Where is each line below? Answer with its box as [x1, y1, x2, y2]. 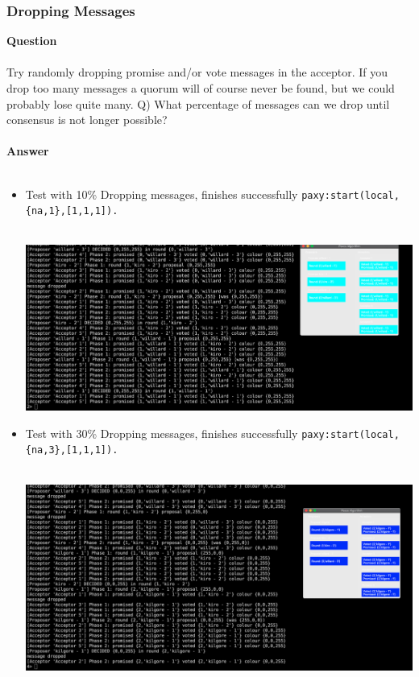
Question [6, 32, 57, 49]
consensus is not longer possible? [6, 111, 168, 128]
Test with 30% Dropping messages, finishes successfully [25, 424, 298, 441]
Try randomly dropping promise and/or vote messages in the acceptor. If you [6, 64, 388, 80]
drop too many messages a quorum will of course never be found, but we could [6, 80, 395, 96]
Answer [6, 142, 49, 159]
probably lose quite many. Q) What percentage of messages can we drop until [6, 95, 390, 112]
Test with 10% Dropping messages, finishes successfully [25, 185, 298, 202]
